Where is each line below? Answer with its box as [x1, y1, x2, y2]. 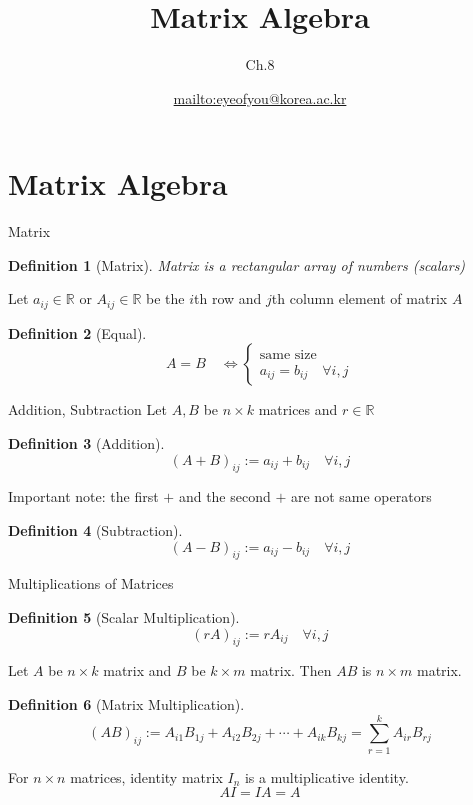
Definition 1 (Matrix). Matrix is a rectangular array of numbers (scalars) [8, 254, 466, 275]
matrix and [103, 660, 172, 681]
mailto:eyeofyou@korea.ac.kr [173, 87, 347, 108]
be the [145, 288, 185, 309]
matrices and [258, 399, 338, 420]
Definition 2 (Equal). [8, 322, 147, 343]
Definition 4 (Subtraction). [8, 520, 183, 541]
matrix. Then [250, 660, 332, 681]
